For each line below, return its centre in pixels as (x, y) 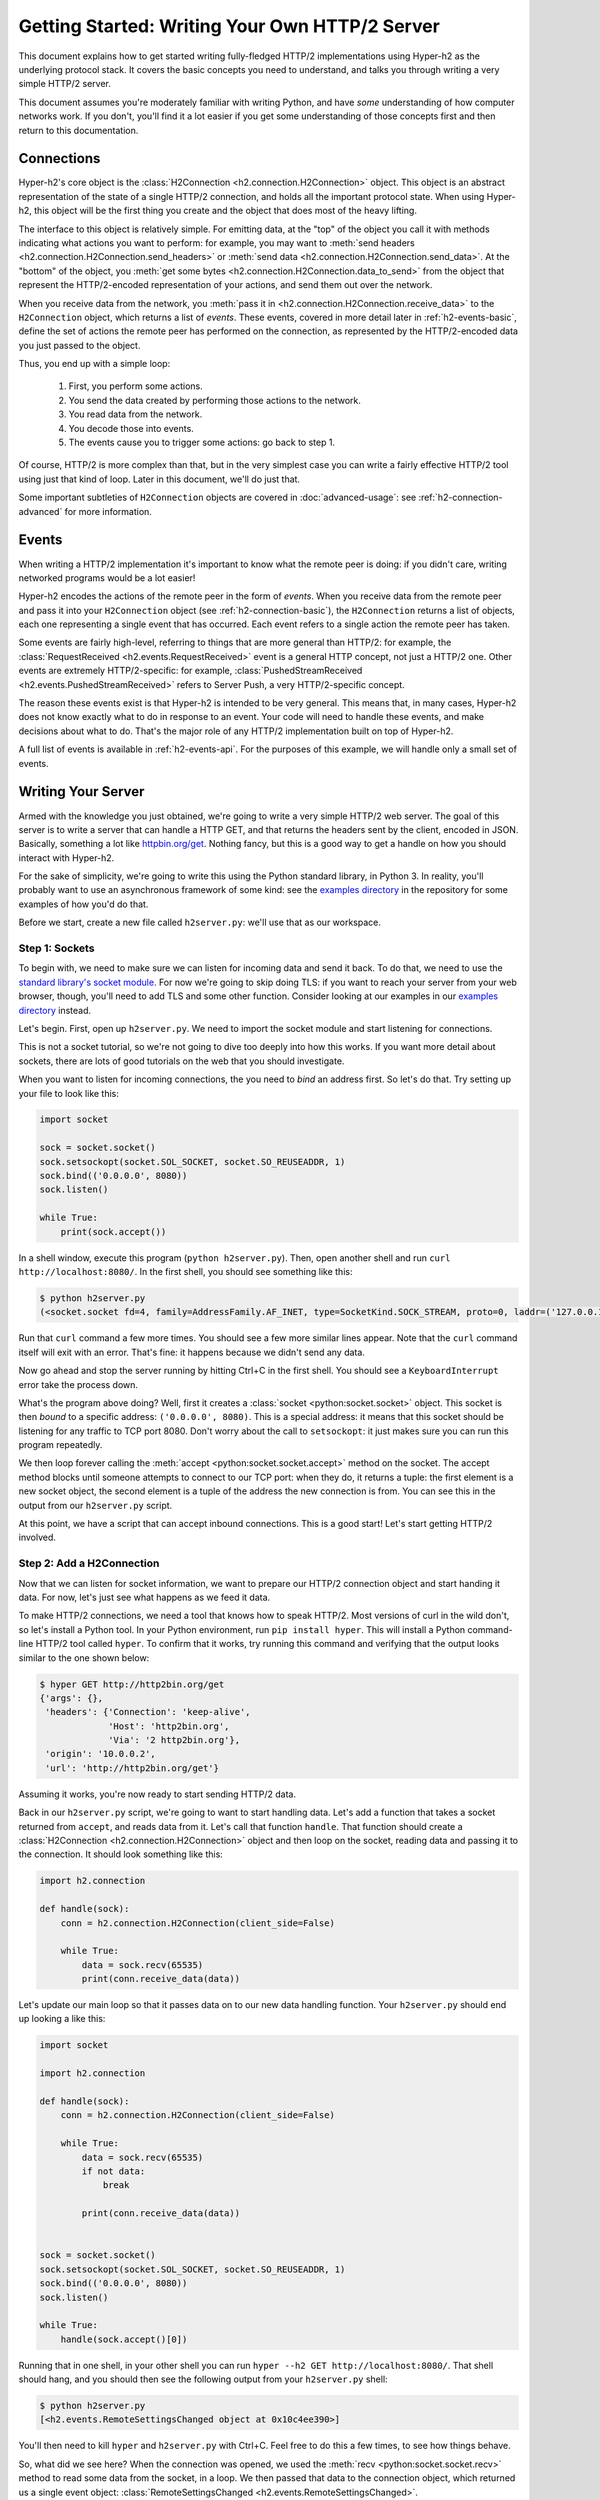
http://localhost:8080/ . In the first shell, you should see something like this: (185, 1271)
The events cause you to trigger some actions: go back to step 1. (201, 442)
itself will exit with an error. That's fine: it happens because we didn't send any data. (191, 1352)
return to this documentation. (78, 130)
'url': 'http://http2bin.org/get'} (132, 1768)
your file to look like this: (69, 1093)
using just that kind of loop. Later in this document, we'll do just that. (159, 479)
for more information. (108, 511)
